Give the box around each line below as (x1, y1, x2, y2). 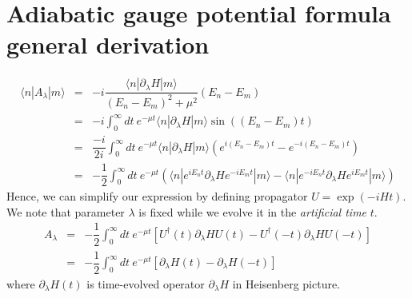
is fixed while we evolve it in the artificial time (138, 203, 367, 220)
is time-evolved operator (86, 275, 205, 292)
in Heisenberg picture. (232, 275, 341, 292)
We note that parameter (6, 203, 125, 220)
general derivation (6, 28, 210, 61)
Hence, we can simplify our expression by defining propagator (6, 188, 308, 205)
